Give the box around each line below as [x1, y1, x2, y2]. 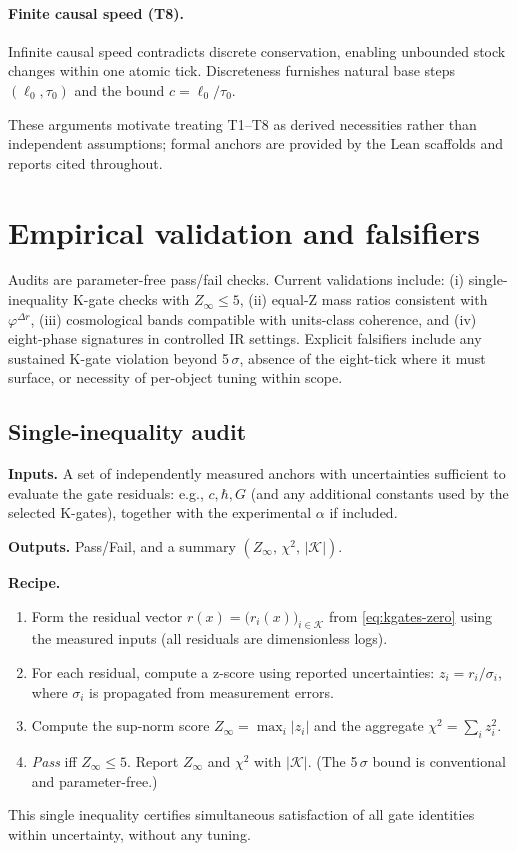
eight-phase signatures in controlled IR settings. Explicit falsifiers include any [8, 328, 482, 349]
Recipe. [8, 572, 61, 593]
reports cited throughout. [8, 152, 163, 173]
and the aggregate [313, 715, 424, 736]
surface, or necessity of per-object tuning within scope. [8, 367, 343, 388]
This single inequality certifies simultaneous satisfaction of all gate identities [8, 804, 475, 825]
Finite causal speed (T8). [8, 2, 184, 23]
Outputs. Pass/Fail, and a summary [8, 536, 236, 557]
